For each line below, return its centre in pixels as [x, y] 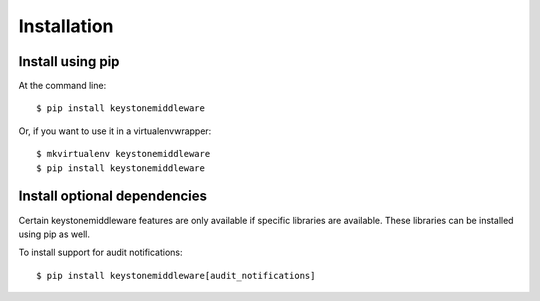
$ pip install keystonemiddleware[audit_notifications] [176, 275]
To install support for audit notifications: [101, 252]
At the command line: [62, 86]
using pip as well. [54, 234]
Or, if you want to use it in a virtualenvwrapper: [115, 131]
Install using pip [69, 61]
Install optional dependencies [113, 196]
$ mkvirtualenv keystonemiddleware [123, 154]
